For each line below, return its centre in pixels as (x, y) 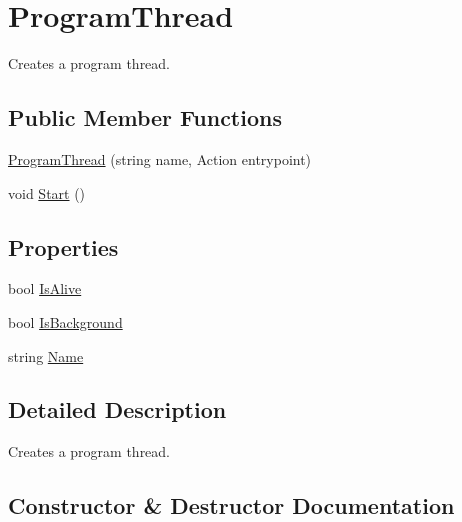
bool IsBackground (65, 321)
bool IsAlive (45, 288)
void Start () (47, 192)
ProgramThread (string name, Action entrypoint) (160, 158)
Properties (63, 246)
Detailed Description (117, 409)
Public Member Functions (145, 117)
